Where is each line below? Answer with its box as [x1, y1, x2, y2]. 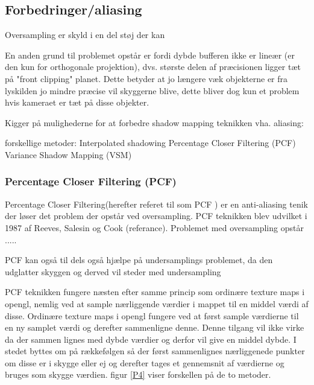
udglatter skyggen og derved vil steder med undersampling [5, 265, 221, 278]
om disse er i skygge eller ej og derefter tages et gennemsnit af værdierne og [5, 356, 284, 369]
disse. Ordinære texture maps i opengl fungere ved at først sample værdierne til [5, 309, 299, 322]
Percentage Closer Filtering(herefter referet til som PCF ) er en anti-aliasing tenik [5, 197, 308, 210]
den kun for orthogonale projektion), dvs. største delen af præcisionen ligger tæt [5, 60, 301, 73]
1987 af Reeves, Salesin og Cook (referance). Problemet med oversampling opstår [5, 221, 304, 234]
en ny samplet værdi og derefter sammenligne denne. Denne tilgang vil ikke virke [5, 321, 304, 334]
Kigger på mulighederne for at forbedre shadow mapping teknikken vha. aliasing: [5, 116, 304, 129]
